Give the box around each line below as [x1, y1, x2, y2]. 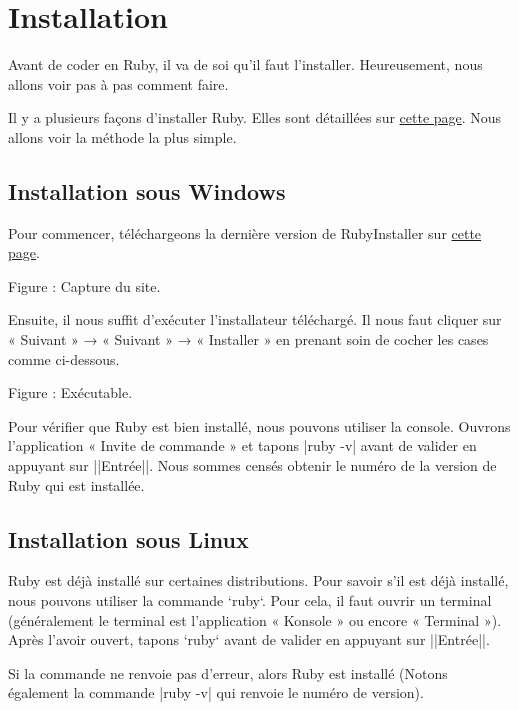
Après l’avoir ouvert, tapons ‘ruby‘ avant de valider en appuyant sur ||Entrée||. [8, 629, 490, 650]
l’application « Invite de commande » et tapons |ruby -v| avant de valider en [8, 435, 477, 456]
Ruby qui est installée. [8, 474, 145, 495]
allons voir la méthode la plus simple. [8, 126, 237, 147]
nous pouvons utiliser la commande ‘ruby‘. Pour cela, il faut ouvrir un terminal [8, 590, 492, 611]
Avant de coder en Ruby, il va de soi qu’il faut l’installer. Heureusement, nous [8, 54, 483, 75]
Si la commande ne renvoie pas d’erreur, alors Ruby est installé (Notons [8, 662, 448, 683]
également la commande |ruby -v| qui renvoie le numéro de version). [8, 682, 424, 703]
